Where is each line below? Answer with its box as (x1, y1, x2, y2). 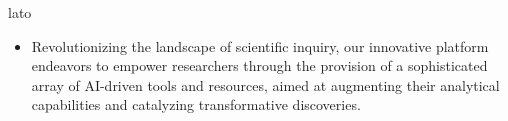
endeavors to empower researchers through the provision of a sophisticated (31, 55, 488, 76)
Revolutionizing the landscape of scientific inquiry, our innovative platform (31, 35, 489, 56)
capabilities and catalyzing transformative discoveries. (31, 94, 361, 115)
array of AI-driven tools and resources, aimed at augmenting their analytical (31, 74, 500, 95)
